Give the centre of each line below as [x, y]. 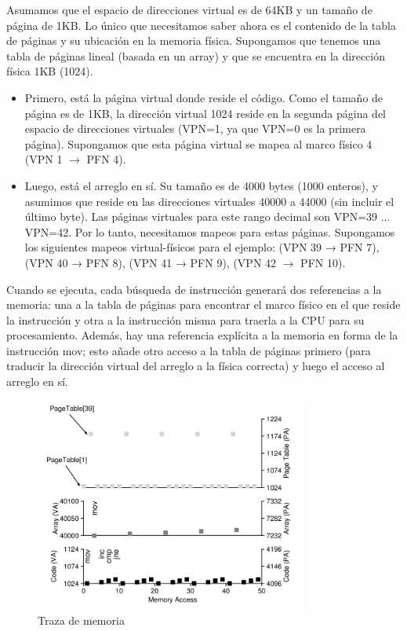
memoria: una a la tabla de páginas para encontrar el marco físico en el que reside [203, 304]
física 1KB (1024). [50, 71]
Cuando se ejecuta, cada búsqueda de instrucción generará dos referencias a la [194, 289]
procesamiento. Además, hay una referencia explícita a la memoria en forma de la [202, 335]
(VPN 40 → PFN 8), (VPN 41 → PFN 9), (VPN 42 [151, 262]
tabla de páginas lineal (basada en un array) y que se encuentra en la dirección [196, 55]
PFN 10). [323, 262]
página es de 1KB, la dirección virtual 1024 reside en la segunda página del [205, 113]
